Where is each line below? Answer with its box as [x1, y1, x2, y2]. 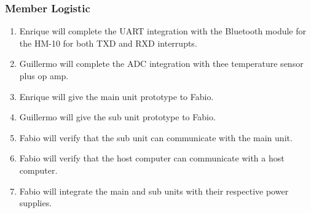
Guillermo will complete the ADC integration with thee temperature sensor [19, 57, 304, 70]
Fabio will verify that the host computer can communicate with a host [19, 152, 285, 165]
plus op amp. [19, 69, 69, 82]
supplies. [19, 196, 52, 209]
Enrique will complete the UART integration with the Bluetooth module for [19, 25, 307, 37]
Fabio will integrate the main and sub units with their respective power [19, 184, 289, 197]
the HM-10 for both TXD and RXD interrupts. [19, 36, 197, 49]
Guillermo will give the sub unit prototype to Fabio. [19, 110, 216, 123]
